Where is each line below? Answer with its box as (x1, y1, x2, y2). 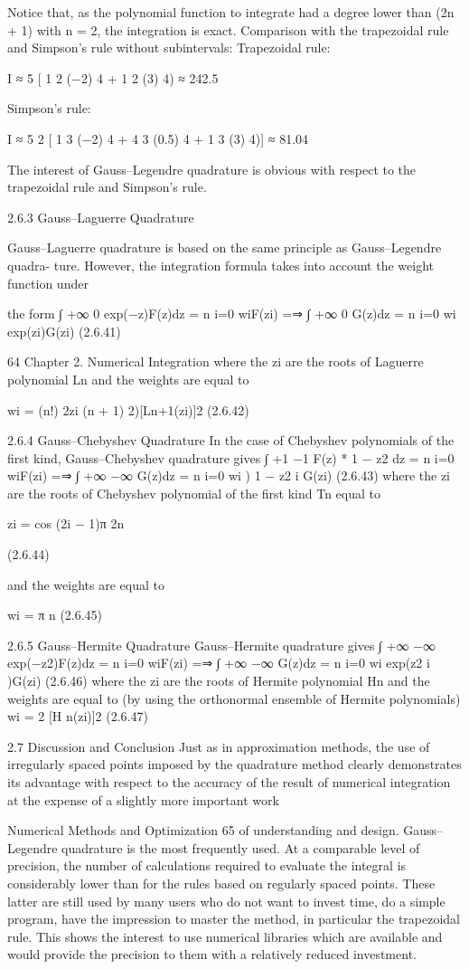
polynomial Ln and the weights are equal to (7, 369, 249, 388)
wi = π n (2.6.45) (7, 605, 103, 624)
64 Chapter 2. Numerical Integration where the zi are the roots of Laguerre (7, 352, 424, 371)
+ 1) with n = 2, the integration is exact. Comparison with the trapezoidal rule (7, 20, 449, 39)
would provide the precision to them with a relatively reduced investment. (7, 945, 417, 964)
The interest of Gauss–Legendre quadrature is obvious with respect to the (7, 159, 417, 178)
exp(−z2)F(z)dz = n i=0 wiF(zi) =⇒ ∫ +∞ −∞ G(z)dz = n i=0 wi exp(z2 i (7, 653, 430, 672)
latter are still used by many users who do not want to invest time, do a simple (7, 891, 446, 910)
